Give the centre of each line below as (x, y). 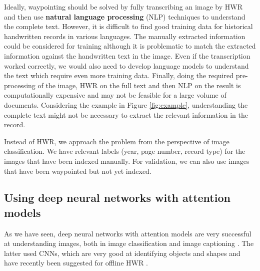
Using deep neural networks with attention (117, 198)
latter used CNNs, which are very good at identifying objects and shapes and (122, 253)
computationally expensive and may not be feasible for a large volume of (115, 95)
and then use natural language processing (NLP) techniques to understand (125, 16)
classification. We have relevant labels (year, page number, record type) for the (125, 151)
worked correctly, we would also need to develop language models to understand (126, 65)
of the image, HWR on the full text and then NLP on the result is (139, 85)
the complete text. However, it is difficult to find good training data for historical (128, 26)
